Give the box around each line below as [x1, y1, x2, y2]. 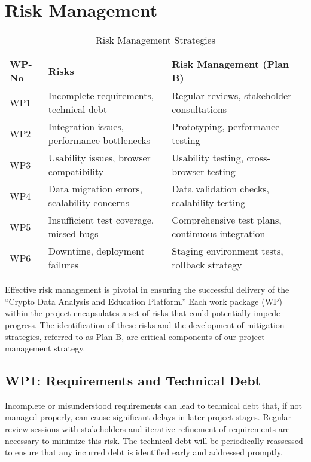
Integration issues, [48, 120, 124, 134]
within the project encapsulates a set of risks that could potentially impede [5, 307, 280, 319]
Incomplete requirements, [48, 88, 154, 103]
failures [48, 258, 79, 272]
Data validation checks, [172, 182, 269, 196]
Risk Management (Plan [172, 57, 289, 71]
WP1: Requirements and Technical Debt [5, 371, 261, 390]
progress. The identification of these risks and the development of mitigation [5, 318, 285, 331]
